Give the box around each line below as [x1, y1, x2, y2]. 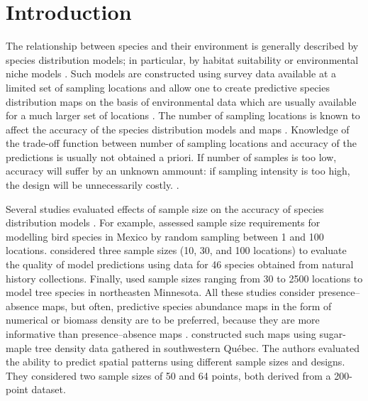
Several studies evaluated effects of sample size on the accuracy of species [6, 201, 324, 216]
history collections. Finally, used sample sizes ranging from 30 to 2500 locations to [6, 270, 363, 285]
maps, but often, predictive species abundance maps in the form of [42, 298, 332, 313]
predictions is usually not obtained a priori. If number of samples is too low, [6, 149, 337, 164]
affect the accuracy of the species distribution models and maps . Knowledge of [6, 121, 350, 136]
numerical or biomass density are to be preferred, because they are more [6, 312, 320, 327]
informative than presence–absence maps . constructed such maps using [6, 326, 316, 341]
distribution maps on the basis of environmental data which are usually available [6, 94, 357, 109]
